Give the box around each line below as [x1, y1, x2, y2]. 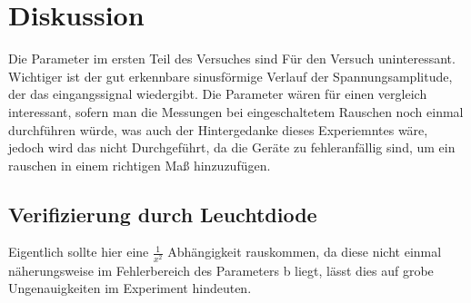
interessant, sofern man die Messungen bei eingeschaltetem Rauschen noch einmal [8, 102, 464, 121]
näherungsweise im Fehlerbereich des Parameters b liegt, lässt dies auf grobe [8, 260, 434, 279]
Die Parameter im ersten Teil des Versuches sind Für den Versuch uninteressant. [8, 49, 456, 68]
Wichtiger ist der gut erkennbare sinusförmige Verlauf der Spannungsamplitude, [8, 66, 453, 85]
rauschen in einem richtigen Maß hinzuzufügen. [8, 155, 271, 174]
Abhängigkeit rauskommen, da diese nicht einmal [167, 242, 442, 261]
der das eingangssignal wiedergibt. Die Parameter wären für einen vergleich [8, 84, 427, 103]
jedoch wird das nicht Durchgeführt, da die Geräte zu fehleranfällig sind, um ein [8, 138, 456, 157]
